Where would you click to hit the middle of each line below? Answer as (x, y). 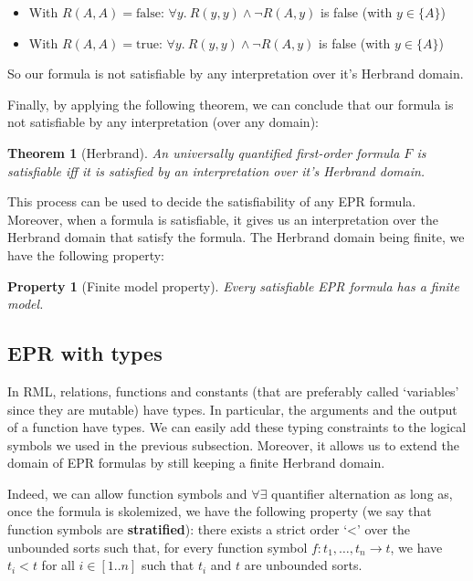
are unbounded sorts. (303, 565)
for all (58, 565)
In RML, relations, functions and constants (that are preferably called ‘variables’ (233, 391)
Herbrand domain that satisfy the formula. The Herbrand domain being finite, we (236, 237)
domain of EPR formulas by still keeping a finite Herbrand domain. (196, 463)
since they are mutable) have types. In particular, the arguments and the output (232, 409)
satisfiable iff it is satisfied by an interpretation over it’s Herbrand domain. (216, 170)
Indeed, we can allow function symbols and (127, 493)
